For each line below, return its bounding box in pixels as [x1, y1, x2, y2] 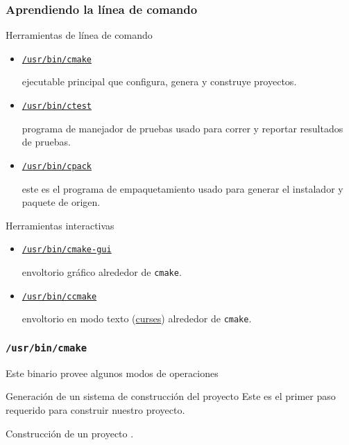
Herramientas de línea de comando [6, 28, 153, 42]
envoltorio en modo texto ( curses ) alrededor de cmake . [22, 311, 252, 326]
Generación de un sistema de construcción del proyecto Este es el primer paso [6, 389, 336, 403]
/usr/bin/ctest [22, 101, 92, 112]
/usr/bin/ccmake [22, 291, 97, 302]
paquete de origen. [22, 195, 101, 209]
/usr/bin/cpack [22, 161, 92, 171]
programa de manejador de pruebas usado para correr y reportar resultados [22, 121, 343, 135]
